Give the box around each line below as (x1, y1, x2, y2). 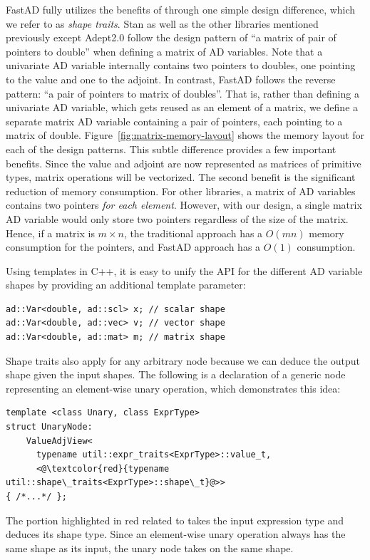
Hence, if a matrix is (6, 225, 95, 240)
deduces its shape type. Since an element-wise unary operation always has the (6, 527, 346, 541)
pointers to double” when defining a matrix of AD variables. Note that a (6, 43, 323, 58)
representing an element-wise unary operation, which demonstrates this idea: (6, 380, 341, 395)
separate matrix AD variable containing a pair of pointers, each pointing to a (6, 113, 343, 128)
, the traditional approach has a (123, 225, 263, 240)
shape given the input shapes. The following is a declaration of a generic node (6, 367, 346, 382)
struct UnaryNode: (6, 422, 93, 432)
